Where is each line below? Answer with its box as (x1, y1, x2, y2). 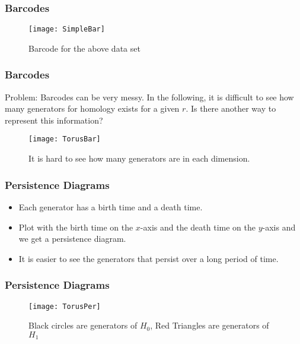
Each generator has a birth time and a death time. (18, 200, 203, 213)
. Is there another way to (186, 102, 276, 115)
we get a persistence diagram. (18, 232, 126, 245)
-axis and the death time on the (140, 220, 256, 233)
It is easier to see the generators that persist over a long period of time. (18, 252, 279, 264)
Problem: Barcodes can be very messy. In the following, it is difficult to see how (5, 90, 294, 103)
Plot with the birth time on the (18, 220, 133, 233)
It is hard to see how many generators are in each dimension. (28, 152, 250, 165)
